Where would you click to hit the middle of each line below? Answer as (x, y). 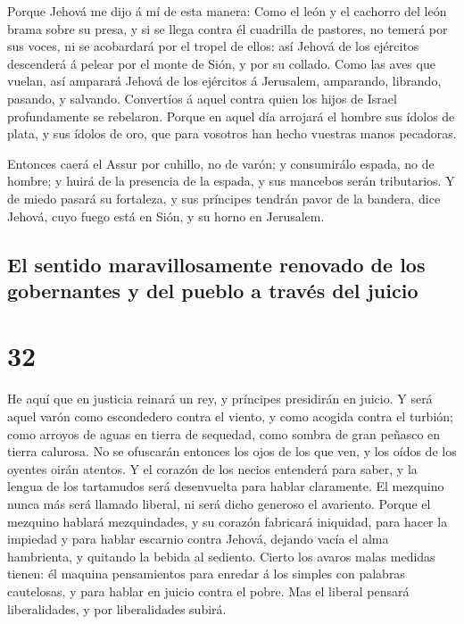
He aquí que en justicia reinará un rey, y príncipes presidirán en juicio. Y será (220, 399)
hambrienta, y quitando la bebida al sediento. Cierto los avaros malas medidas (221, 556)
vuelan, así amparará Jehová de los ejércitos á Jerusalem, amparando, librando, (224, 81)
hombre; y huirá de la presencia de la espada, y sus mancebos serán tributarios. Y (231, 181)
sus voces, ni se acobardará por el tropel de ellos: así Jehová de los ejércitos (213, 46)
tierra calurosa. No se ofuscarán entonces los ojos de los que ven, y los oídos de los (232, 451)
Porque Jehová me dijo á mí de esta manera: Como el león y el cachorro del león (227, 11)
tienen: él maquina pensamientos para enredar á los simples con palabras (206, 574)
